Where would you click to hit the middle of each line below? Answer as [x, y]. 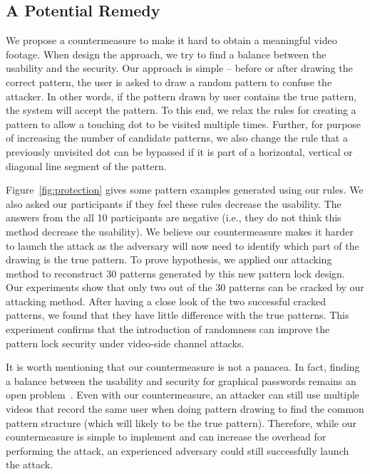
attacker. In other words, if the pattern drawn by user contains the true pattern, [181, 96]
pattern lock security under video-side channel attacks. [125, 343]
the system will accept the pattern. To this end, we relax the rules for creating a [181, 110]
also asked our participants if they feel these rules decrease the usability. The [174, 203]
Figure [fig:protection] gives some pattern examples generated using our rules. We [185, 190]
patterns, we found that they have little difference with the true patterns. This [178, 315]
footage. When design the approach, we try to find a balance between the [166, 54]
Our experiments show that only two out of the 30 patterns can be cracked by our [185, 287]
